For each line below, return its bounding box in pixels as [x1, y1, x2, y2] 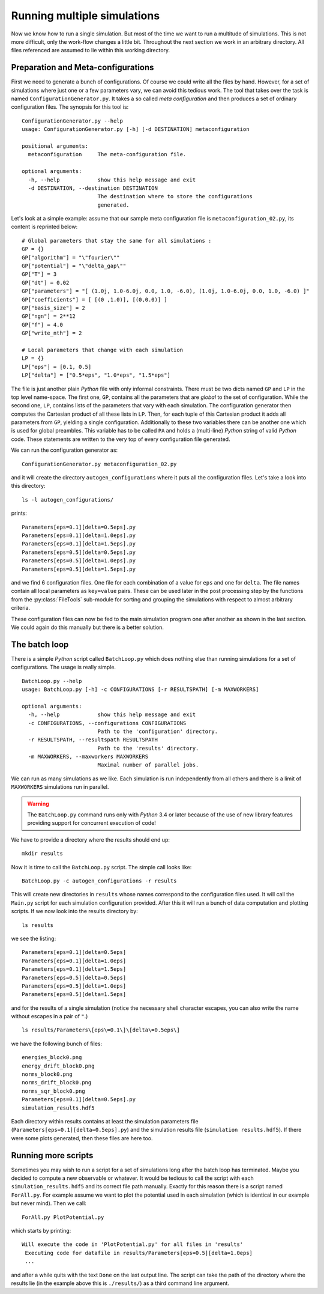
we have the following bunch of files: [11, 1040, 103, 1047]
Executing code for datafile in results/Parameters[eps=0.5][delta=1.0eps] [25, 1250, 253, 1256]
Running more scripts [11, 1150, 94, 1161]
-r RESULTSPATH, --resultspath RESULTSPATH [28, 737, 158, 743]
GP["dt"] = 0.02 [22, 279, 70, 286]
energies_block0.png [22, 1054, 82, 1061]
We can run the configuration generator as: [11, 446, 118, 454]
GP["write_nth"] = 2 [22, 330, 82, 336]
